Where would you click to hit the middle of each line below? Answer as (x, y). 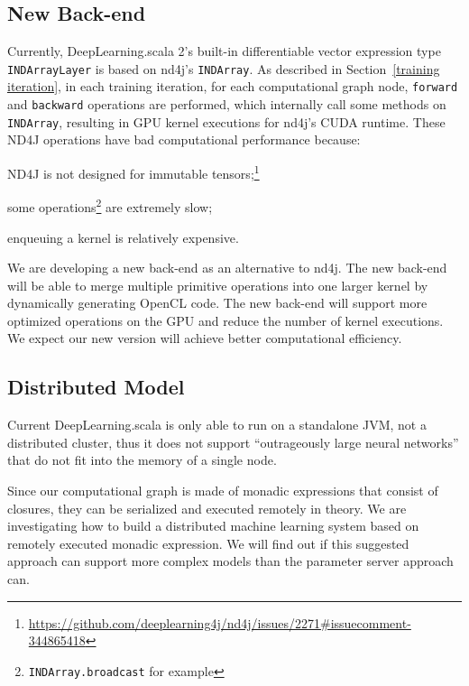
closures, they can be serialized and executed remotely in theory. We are (207, 508)
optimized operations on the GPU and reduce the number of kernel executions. (225, 320)
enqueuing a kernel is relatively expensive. (123, 237)
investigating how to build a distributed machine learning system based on (213, 526)
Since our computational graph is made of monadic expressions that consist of (223, 491)
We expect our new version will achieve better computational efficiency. (205, 338)
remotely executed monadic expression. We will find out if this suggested (208, 543)
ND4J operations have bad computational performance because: (184, 139)
